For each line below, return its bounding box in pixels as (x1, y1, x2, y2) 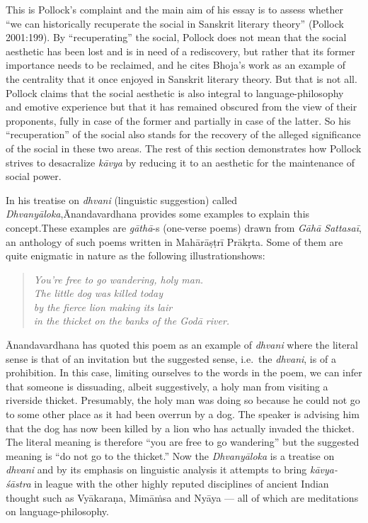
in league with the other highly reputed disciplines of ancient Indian (34, 476, 329, 490)
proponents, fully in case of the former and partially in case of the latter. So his (6, 113, 351, 128)
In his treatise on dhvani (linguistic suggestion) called (6, 192, 238, 207)
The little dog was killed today (33, 286, 163, 300)
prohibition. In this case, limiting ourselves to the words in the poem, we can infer (6, 365, 362, 380)
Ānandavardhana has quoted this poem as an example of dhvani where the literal (6, 337, 358, 352)
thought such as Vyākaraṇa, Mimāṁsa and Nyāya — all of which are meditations (6, 490, 359, 505)
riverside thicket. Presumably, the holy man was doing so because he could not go (6, 393, 360, 407)
